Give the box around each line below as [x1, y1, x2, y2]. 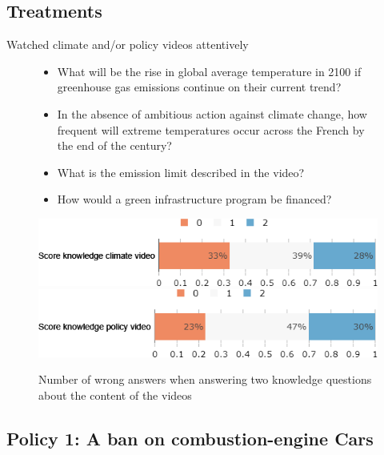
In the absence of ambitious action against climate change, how [57, 105, 367, 122]
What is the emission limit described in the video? [57, 163, 305, 180]
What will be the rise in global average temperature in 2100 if [57, 62, 362, 79]
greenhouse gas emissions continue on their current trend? [57, 79, 342, 95]
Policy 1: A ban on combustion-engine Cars [6, 425, 374, 450]
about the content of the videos [38, 386, 192, 403]
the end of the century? [57, 137, 172, 154]
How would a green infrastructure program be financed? [57, 191, 332, 207]
